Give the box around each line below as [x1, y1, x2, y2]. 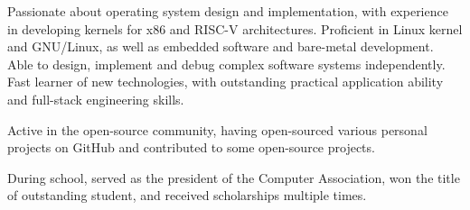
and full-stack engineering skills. [7, 89, 184, 108]
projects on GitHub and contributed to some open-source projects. [7, 138, 375, 157]
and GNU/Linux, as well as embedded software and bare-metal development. [7, 37, 434, 56]
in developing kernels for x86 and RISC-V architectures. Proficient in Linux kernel [7, 19, 463, 38]
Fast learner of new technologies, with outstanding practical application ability [7, 72, 444, 91]
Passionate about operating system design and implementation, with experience [7, 2, 448, 20]
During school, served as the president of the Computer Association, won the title [7, 168, 460, 187]
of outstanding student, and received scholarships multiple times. [7, 186, 367, 205]
